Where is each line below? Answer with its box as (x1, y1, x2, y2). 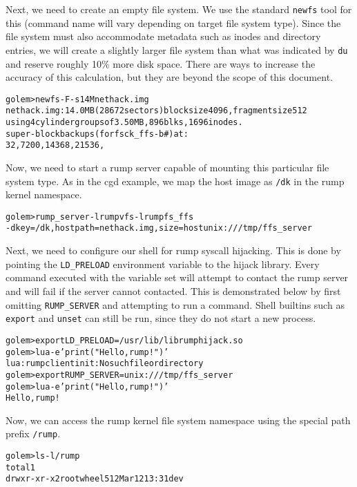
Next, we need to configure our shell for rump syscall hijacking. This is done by (6, 243, 341, 258)
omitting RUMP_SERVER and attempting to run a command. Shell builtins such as (6, 297, 345, 312)
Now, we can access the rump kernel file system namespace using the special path (6, 412, 351, 427)
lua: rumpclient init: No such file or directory (6, 359, 204, 369)
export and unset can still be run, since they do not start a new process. (6, 311, 316, 325)
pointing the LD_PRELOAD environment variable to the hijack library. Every (6, 256, 320, 271)
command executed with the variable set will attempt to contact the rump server (6, 270, 349, 285)
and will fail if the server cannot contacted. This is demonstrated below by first (6, 283, 341, 298)
